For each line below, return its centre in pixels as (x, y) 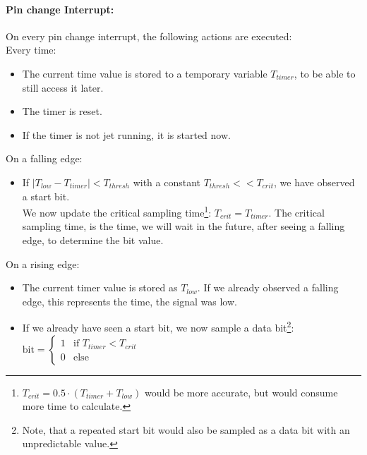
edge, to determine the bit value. (93, 239)
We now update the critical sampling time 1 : (117, 211)
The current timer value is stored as (100, 287)
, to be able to (325, 73)
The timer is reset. (62, 111)
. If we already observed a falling (268, 287)
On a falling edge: (44, 158)
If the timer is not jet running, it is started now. (126, 134)
